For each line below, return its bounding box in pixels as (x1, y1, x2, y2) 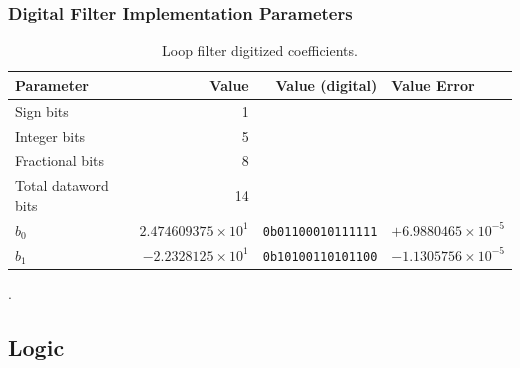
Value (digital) (275, 74, 378, 95)
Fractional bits (15, 150, 104, 171)
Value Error (391, 74, 475, 95)
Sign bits (15, 100, 69, 121)
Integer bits (15, 125, 86, 146)
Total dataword (15, 175, 109, 196)
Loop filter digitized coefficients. (162, 40, 358, 61)
